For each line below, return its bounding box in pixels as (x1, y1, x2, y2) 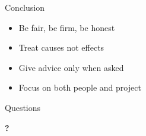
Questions (5, 101, 41, 113)
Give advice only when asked (18, 61, 124, 73)
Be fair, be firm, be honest (18, 21, 115, 33)
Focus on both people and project (18, 81, 141, 94)
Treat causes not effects (18, 41, 104, 54)
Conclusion (5, 1, 45, 13)
